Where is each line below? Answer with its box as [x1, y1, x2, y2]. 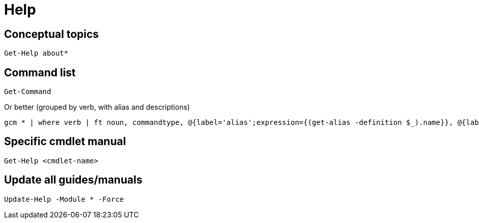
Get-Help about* [4, 49, 69, 58]
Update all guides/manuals [4, 173, 143, 187]
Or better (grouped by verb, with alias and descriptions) [4, 103, 190, 112]
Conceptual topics [4, 27, 99, 40]
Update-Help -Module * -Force [4, 195, 124, 203]
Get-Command [4, 87, 51, 96]
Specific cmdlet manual [4, 135, 126, 148]
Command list [4, 66, 76, 79]
